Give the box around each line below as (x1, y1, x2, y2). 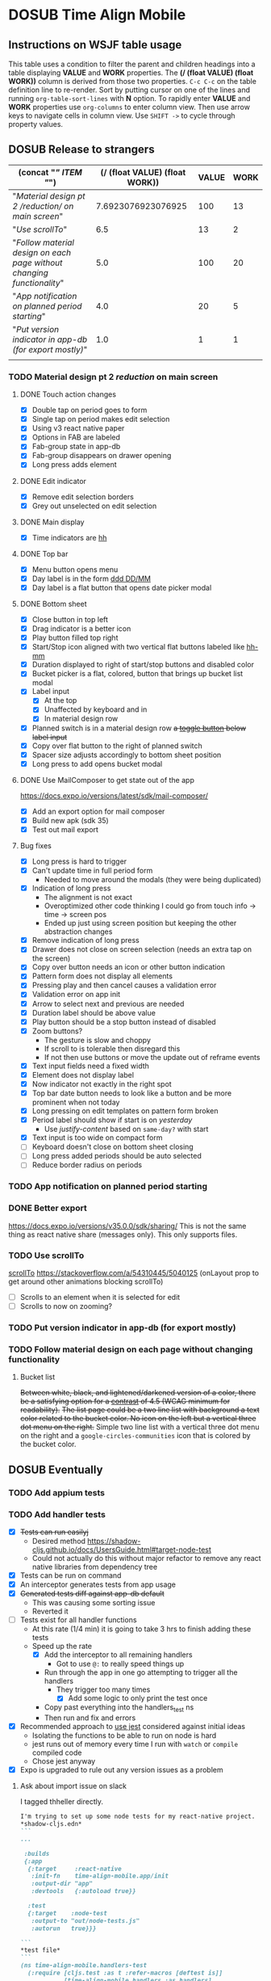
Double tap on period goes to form (31, 406, 148, 415)
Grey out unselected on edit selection (31, 501, 157, 511)
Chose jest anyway (31, 1756, 96, 1766)
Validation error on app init (31, 990, 121, 999)
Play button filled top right (31, 633, 119, 643)
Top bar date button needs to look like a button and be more (31, 1088, 232, 1098)
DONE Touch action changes (19, 389, 117, 399)
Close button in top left (31, 614, 109, 624)
